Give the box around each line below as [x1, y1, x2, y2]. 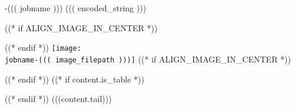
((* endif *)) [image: [5, 41, 81, 54]
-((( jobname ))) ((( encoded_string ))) [5, 2, 147, 14]
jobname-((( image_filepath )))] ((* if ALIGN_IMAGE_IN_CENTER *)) [5, 52, 291, 65]
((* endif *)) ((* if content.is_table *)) [5, 72, 144, 85]
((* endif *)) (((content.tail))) [5, 93, 112, 105]
